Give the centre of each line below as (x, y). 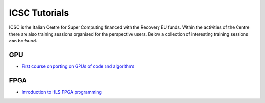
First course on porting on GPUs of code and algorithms (78, 66)
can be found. (23, 41)
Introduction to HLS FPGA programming (61, 92)
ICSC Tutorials (39, 13)
